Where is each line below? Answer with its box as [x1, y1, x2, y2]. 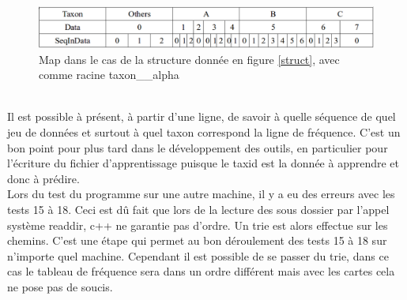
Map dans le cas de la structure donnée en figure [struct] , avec [39, 51, 340, 67]
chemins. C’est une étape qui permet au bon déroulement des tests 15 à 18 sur [7, 232, 387, 249]
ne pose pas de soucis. [7, 278, 113, 294]
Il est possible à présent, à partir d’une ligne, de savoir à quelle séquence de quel [7, 108, 396, 125]
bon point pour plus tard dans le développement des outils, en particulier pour [7, 139, 388, 156]
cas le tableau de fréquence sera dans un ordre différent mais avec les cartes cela [7, 263, 395, 279]
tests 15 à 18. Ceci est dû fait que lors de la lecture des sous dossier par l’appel [7, 201, 390, 217]
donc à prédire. [7, 170, 80, 186]
